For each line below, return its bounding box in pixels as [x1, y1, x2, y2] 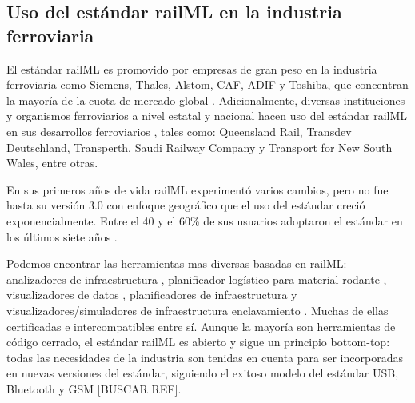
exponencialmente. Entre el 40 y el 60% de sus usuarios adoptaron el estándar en [6, 212, 403, 229]
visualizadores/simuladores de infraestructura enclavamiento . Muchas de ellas [6, 301, 389, 318]
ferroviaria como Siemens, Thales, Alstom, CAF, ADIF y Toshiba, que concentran [6, 76, 409, 93]
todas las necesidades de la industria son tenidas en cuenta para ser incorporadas [6, 349, 403, 365]
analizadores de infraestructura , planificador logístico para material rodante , [6, 270, 387, 287]
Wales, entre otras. [6, 154, 98, 171]
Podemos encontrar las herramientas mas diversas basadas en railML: [6, 255, 347, 272]
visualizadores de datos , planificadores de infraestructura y [6, 286, 297, 303]
